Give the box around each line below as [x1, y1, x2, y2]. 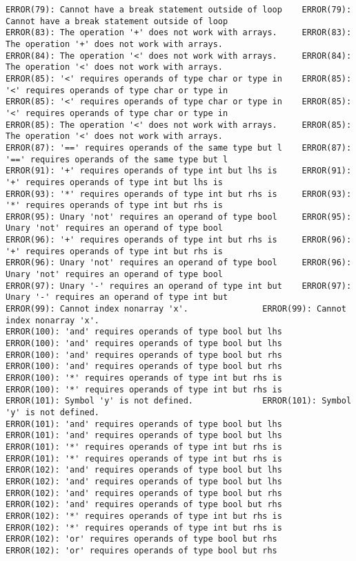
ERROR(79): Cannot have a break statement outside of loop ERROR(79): [6, 5, 352, 15]
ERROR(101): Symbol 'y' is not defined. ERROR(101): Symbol [6, 396, 352, 406]
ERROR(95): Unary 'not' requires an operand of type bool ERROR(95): [6, 211, 352, 222]
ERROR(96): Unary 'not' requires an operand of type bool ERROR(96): [6, 258, 352, 268]
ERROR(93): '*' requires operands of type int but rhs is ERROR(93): [6, 189, 352, 199]
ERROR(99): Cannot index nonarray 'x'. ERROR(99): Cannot [6, 304, 346, 314]
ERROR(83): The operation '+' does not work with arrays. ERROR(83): [6, 28, 352, 38]
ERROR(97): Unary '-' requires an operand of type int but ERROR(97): [6, 280, 352, 291]
